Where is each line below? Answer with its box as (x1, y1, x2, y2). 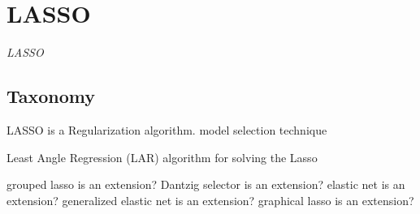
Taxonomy (6, 83, 96, 109)
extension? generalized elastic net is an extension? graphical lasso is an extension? (6, 191, 414, 208)
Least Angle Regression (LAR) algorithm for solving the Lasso (6, 148, 318, 165)
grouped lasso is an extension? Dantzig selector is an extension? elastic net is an (6, 176, 405, 193)
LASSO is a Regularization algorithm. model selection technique (6, 121, 327, 138)
